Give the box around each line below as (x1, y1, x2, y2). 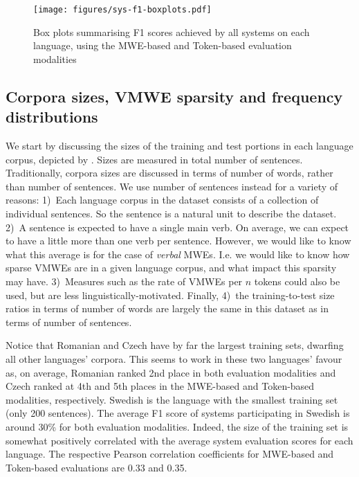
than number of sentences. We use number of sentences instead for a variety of (6, 179, 338, 193)
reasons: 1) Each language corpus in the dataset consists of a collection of (6, 192, 319, 207)
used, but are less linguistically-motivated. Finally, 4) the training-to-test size (6, 287, 335, 302)
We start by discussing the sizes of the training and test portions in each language (6, 138, 353, 153)
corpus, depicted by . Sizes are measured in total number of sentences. (6, 152, 303, 166)
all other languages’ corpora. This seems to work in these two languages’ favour (6, 351, 342, 366)
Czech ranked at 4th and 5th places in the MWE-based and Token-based (6, 379, 315, 393)
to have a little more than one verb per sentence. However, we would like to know (6, 233, 351, 248)
